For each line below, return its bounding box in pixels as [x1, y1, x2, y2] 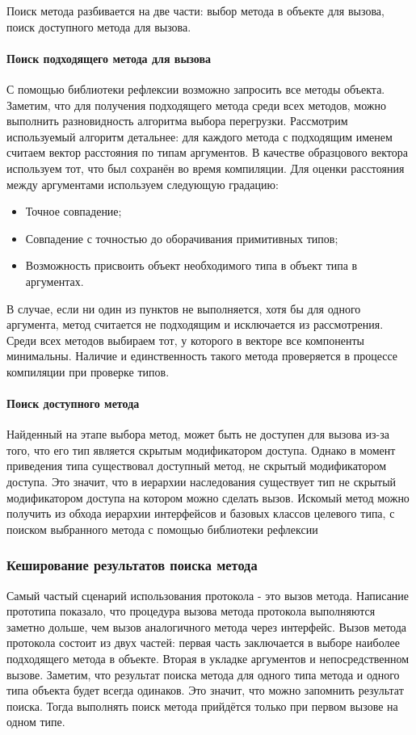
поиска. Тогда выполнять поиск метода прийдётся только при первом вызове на [6, 697, 398, 714]
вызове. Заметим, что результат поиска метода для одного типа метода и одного [6, 666, 400, 682]
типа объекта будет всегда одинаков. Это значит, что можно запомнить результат [6, 682, 404, 699]
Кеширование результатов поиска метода [6, 555, 258, 575]
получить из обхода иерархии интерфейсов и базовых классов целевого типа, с [6, 505, 395, 522]
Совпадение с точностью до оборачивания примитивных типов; [25, 229, 338, 246]
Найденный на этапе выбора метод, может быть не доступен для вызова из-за [6, 426, 389, 443]
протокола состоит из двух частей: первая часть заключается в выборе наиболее [6, 634, 400, 651]
